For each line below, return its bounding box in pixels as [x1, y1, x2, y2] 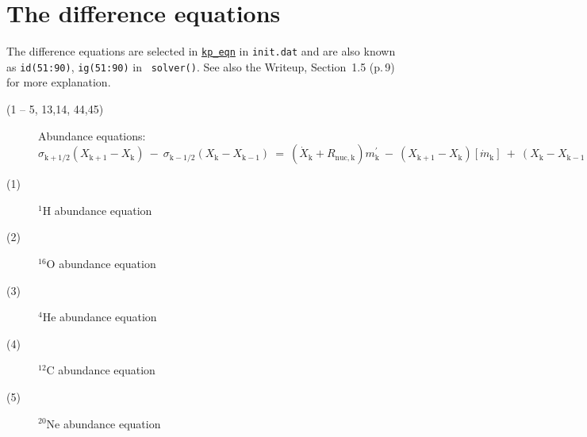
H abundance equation [42, 201, 152, 218]
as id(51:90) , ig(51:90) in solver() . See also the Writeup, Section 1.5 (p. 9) [6, 58, 395, 75]
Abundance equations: [38, 127, 146, 144]
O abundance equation [46, 255, 156, 271]
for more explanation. [6, 74, 111, 90]
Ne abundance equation [46, 415, 161, 431]
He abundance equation [42, 309, 157, 325]
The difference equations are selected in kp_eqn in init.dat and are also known [6, 43, 396, 59]
